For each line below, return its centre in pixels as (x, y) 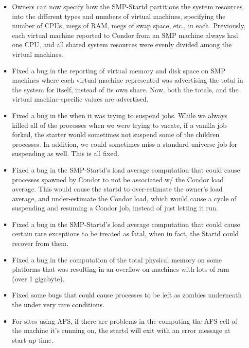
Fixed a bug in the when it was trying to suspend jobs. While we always (120, 115)
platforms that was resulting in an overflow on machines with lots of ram (120, 269)
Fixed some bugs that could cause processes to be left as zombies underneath (127, 295)
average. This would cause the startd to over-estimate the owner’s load (117, 189)
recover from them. (40, 243)
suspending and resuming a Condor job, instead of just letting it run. (115, 208)
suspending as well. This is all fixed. (65, 153)
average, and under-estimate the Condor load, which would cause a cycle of (124, 198)
